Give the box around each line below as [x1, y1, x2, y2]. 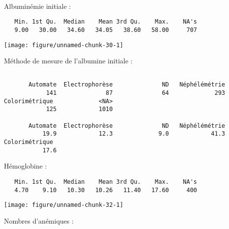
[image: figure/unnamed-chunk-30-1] [4, 41, 124, 49]
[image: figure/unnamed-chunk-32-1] [4, 201, 124, 209]
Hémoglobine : [4, 161, 47, 171]
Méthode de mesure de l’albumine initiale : [4, 56, 133, 66]
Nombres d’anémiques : [4, 215, 74, 226]
